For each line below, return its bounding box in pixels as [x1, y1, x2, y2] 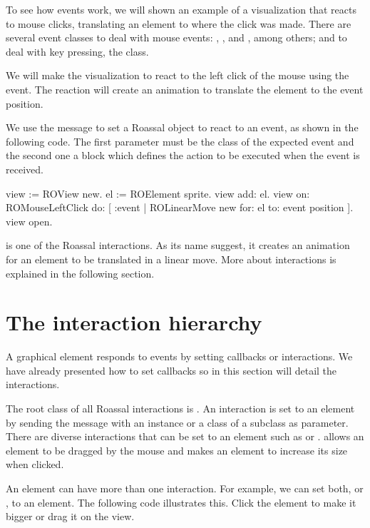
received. [6, 161, 43, 176]
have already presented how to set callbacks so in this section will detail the [6, 362, 337, 377]
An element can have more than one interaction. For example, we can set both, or [6, 480, 364, 495]
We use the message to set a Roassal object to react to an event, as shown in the [6, 120, 359, 135]
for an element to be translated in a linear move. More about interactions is [6, 251, 336, 266]
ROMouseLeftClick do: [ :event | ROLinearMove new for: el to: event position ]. [6, 200, 354, 215]
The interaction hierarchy [6, 308, 262, 337]
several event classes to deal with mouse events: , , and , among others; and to [6, 30, 347, 45]
